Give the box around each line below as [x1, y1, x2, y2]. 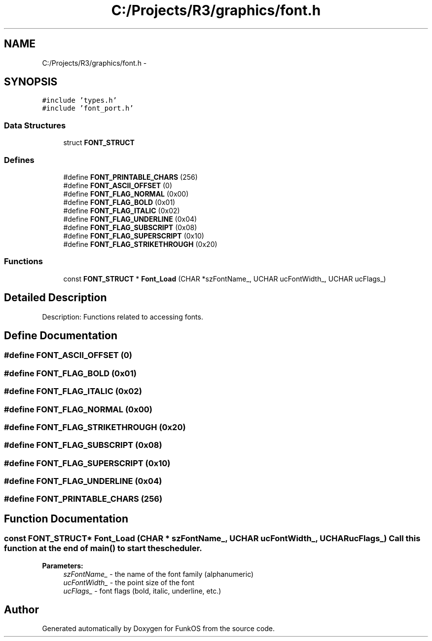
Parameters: [42, 561, 83, 570]
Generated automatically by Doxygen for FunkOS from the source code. [42, 624, 275, 633]
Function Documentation [4, 512, 128, 525]
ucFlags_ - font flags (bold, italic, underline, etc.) [63, 586, 221, 595]
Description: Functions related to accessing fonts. [42, 312, 203, 321]
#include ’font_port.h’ [42, 104, 134, 113]
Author [4, 603, 39, 616]
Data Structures [4, 120, 66, 130]
